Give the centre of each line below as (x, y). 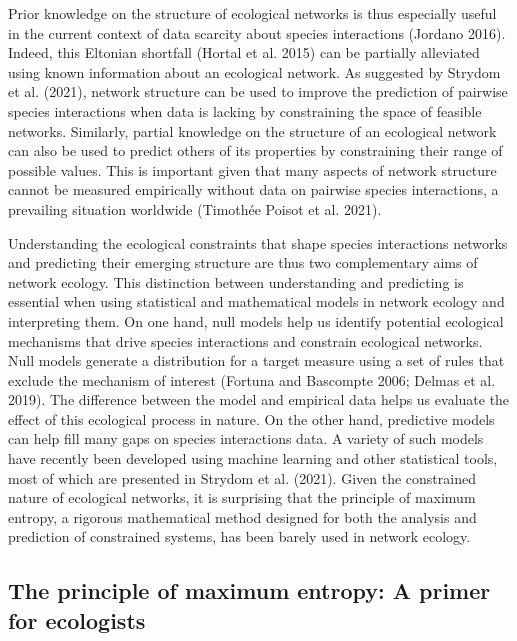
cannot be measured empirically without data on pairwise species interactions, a (253, 189)
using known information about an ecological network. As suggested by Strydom (254, 71)
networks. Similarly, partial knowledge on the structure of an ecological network (252, 130)
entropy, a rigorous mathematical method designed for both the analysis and (242, 516)
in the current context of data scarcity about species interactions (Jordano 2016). (257, 32)
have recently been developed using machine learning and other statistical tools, (253, 458)
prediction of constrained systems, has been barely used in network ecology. (239, 536)
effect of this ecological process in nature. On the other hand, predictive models (251, 418)
